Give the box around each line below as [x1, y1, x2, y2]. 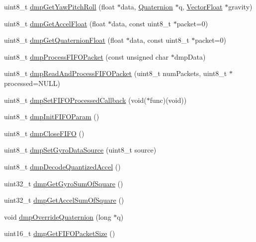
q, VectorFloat [178, 1, 223, 11]
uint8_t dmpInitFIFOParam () [4, 111, 99, 122]
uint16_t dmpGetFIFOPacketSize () [4, 228, 115, 239]
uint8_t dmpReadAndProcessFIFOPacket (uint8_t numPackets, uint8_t [4, 68, 227, 79]
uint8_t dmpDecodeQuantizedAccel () [4, 161, 121, 171]
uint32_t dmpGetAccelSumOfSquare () [4, 195, 124, 205]
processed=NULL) [4, 78, 60, 88]
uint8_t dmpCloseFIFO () [4, 128, 85, 138]
